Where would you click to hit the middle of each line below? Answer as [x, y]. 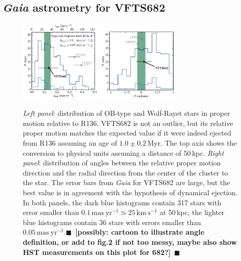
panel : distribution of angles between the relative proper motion [122, 163]
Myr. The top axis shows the [192, 142]
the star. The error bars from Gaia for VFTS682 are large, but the [127, 182]
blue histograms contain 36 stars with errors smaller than [112, 222]
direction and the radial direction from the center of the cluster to [126, 172]
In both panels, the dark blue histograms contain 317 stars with [122, 202]
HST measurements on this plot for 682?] [97, 252]
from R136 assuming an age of [70, 142]
